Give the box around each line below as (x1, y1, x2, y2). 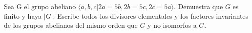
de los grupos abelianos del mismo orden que (4, 20, 138, 30)
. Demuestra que (174, 1, 223, 11)
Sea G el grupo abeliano (4, 1, 76, 11)
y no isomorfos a (147, 20, 197, 30)
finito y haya (4, 11, 42, 21)
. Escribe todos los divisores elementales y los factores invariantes (53, 11, 249, 21)
